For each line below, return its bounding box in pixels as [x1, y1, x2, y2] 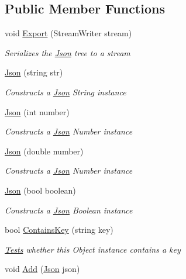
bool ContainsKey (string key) [5, 223, 113, 236]
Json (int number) [5, 105, 70, 118]
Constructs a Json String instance [5, 85, 126, 98]
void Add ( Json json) [5, 263, 80, 275]
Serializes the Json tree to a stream [5, 46, 130, 58]
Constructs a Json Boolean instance [5, 204, 133, 216]
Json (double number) [5, 144, 84, 157]
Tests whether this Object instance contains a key [5, 243, 181, 255]
